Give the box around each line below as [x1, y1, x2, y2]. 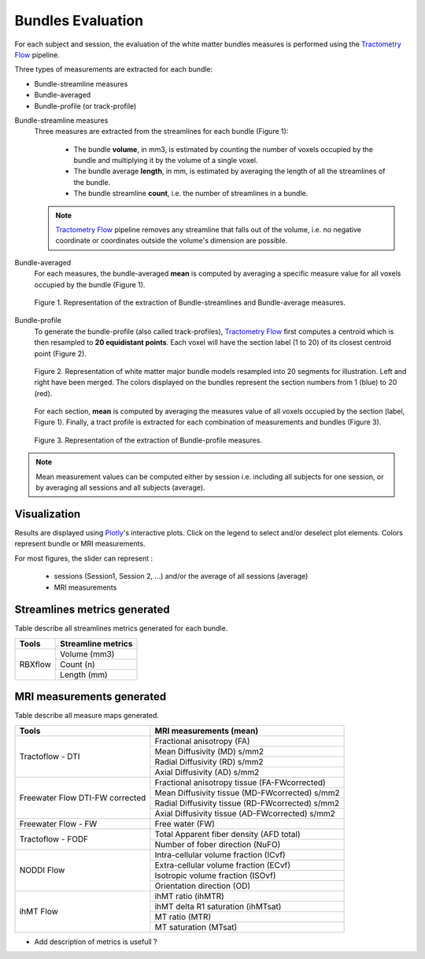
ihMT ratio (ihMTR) [154, 890, 224, 902]
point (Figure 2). [34, 349, 87, 358]
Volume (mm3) [60, 648, 115, 659]
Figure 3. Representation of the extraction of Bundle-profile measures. [34, 435, 263, 445]
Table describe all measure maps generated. [14, 711, 159, 720]
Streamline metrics [60, 638, 133, 649]
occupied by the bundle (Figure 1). [34, 280, 146, 289]
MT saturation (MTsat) [154, 921, 238, 932]
